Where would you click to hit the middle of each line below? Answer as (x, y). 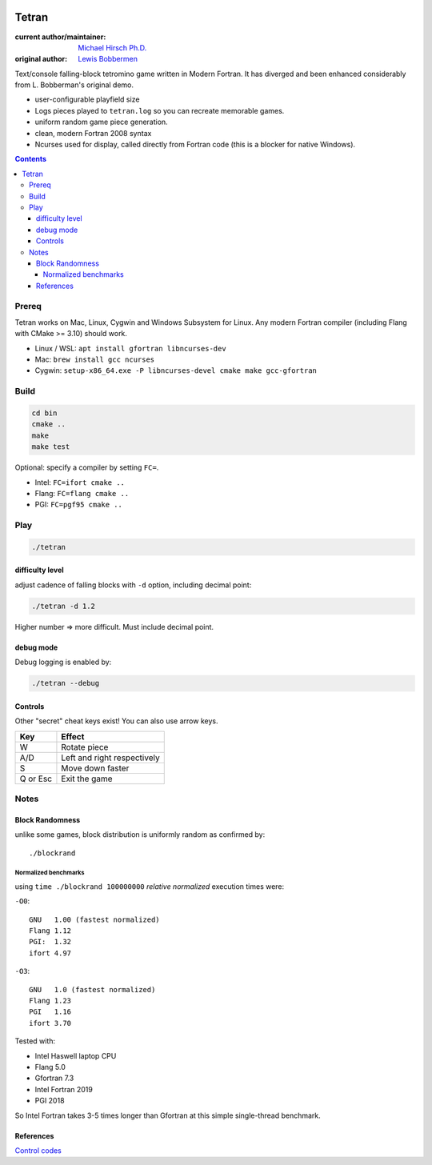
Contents (31, 159)
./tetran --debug (66, 683)
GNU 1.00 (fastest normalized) (94, 919)
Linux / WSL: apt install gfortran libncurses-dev (131, 348)
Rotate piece (85, 747)
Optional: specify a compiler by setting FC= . (87, 467)
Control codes (38, 1150)
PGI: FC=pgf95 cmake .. (79, 505)
